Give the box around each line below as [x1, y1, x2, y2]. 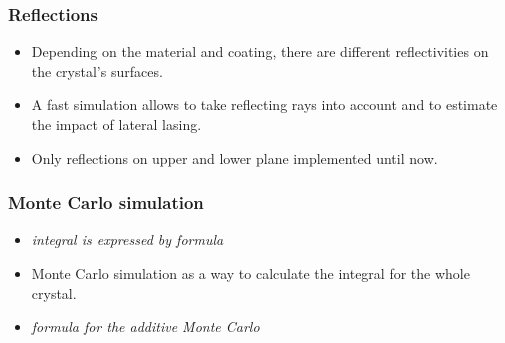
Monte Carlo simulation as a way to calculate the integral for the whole [31, 263, 470, 283]
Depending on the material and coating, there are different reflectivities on [31, 41, 489, 62]
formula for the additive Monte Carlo [31, 316, 260, 337]
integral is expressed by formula [31, 229, 224, 250]
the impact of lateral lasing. [31, 114, 202, 134]
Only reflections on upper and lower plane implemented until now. [31, 147, 438, 168]
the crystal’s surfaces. [31, 60, 163, 81]
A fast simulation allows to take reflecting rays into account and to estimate [31, 94, 498, 115]
